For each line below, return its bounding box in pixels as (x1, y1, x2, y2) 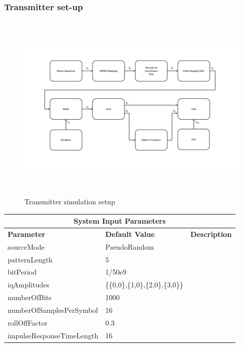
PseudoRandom (105, 241, 154, 252)
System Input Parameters (73, 216, 166, 226)
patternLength (8, 254, 53, 264)
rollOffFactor (8, 317, 48, 328)
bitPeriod (8, 266, 37, 277)
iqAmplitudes (8, 279, 49, 290)
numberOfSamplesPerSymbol (8, 304, 98, 315)
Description (190, 228, 232, 239)
